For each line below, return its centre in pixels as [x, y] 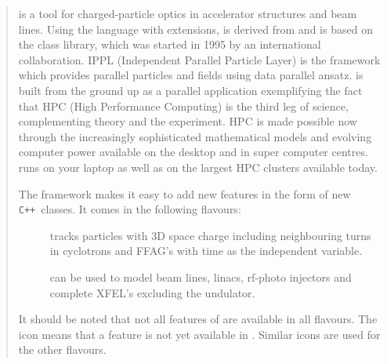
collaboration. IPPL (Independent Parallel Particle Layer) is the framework [199, 59]
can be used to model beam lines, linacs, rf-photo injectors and [201, 277]
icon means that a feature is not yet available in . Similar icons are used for [199, 334]
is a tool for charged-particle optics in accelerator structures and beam [188, 13]
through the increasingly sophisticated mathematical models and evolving [195, 136]
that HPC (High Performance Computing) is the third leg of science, [183, 106]
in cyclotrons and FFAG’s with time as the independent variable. [206, 251]
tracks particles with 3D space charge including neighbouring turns [210, 235]
